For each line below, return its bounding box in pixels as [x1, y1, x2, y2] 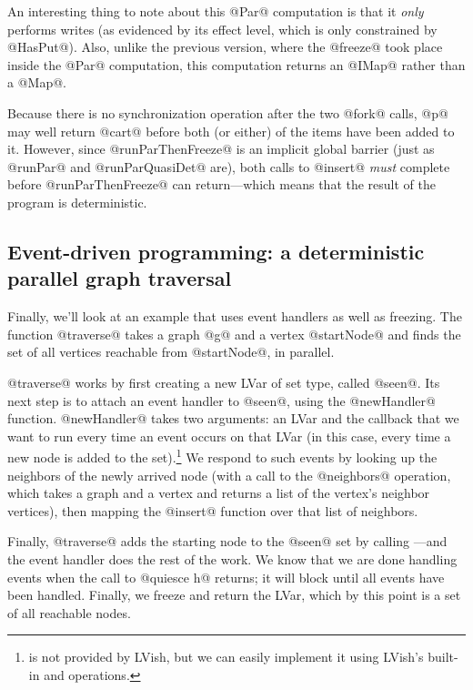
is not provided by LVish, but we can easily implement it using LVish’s [28, 647, 424, 666]
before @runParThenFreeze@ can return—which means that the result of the [7, 175, 437, 194]
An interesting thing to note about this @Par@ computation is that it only [7, 2, 424, 20]
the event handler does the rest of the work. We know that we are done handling [7, 549, 458, 568]
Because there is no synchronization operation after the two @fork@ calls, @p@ [7, 103, 448, 122]
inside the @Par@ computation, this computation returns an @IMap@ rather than [7, 55, 466, 74]
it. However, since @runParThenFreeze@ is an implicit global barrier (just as [7, 139, 435, 158]
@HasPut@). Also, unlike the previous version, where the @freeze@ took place [7, 37, 443, 56]
